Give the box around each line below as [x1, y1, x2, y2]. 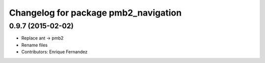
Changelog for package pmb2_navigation [9, 7, 182, 18]
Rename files [21, 42, 48, 48]
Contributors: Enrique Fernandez [21, 49, 88, 55]
